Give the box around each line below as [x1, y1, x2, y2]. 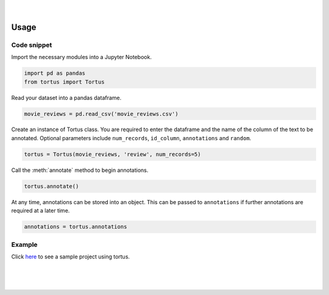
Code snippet [11, 40, 52, 49]
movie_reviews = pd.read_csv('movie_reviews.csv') [24, 110, 179, 117]
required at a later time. [11, 207, 70, 215]
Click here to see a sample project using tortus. [11, 253, 130, 260]
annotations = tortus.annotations [24, 223, 127, 230]
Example [11, 240, 38, 249]
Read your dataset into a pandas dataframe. [11, 94, 122, 101]
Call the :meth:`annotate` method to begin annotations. [11, 166, 149, 174]
